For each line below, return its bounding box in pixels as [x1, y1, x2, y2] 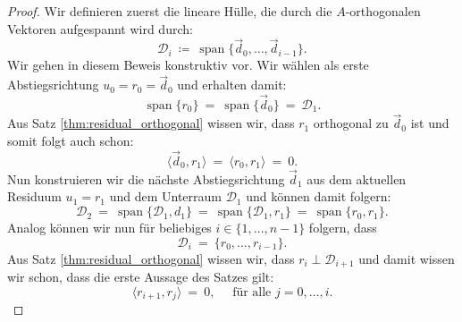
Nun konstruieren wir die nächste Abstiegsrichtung [7, 169, 285, 188]
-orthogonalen [345, 2, 421, 20]
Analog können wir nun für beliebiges [7, 218, 212, 237]
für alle [232, 285, 272, 299]
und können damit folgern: [246, 187, 391, 206]
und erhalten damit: [177, 75, 287, 94]
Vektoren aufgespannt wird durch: [7, 19, 193, 38]
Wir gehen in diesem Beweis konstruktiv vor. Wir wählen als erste [7, 55, 369, 74]
